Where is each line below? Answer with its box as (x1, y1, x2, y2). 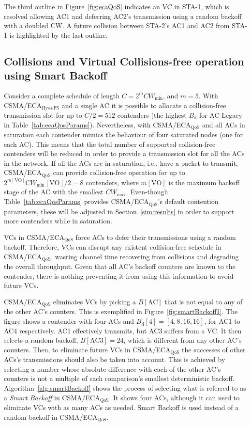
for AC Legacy (199, 110, 242, 120)
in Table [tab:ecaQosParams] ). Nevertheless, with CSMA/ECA (4, 119, 191, 129)
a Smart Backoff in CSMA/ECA (4, 392, 100, 402)
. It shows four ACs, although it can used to (109, 392, 240, 402)
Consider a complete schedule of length (4, 90, 119, 100)
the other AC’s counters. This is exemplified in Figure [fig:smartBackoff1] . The (4, 306, 238, 316)
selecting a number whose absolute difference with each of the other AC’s (4, 363, 221, 374)
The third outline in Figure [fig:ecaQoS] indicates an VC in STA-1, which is (4, 1, 229, 11)
